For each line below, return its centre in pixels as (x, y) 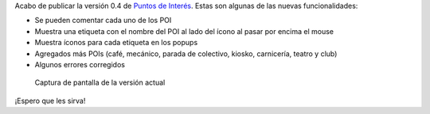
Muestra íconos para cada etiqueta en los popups (116, 43)
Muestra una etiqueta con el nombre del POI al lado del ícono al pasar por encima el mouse (184, 31)
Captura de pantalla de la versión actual (100, 82)
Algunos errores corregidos (80, 64)
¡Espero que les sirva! (50, 101)
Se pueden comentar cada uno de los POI (103, 21)
